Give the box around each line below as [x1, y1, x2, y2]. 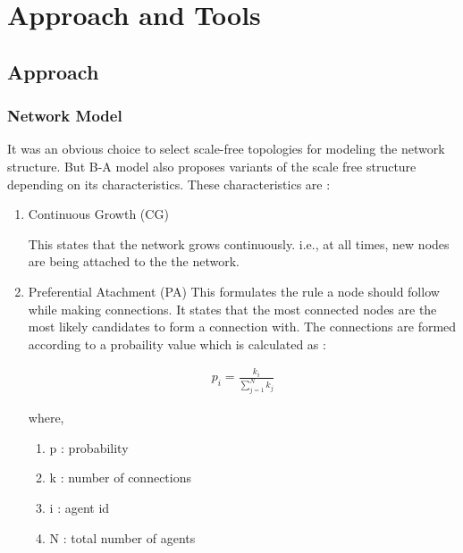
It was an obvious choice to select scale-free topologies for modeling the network [7, 139, 445, 158]
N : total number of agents [49, 528, 196, 547]
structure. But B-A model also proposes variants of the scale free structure [7, 156, 417, 175]
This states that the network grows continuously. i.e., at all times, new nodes [28, 234, 450, 253]
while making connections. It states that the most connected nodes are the [28, 299, 437, 318]
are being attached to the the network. [28, 252, 240, 271]
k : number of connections [49, 468, 191, 487]
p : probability [49, 438, 129, 457]
